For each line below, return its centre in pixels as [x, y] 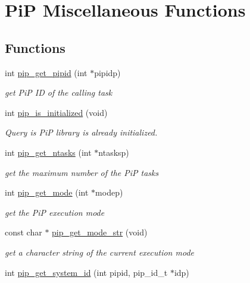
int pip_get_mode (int [47, 192]
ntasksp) [114, 152]
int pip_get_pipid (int [46, 72]
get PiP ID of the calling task [59, 92]
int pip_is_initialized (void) [56, 112]
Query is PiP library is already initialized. [81, 132]
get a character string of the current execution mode [99, 252]
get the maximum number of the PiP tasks [82, 172]
